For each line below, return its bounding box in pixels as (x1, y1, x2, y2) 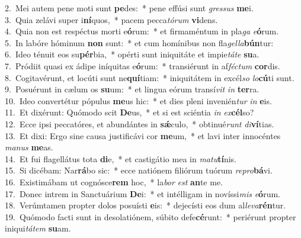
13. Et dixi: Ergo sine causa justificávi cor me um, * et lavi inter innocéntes (5, 129, 281, 141)
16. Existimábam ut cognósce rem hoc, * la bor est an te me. (5, 175, 223, 188)
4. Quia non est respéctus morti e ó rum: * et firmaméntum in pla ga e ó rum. (5, 25, 279, 37)
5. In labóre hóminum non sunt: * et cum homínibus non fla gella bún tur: (5, 36, 274, 49)
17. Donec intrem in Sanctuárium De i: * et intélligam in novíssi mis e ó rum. (5, 187, 280, 200)
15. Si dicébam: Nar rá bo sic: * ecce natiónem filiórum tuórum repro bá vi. (5, 164, 273, 176)
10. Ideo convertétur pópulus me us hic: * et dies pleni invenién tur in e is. (5, 94, 272, 107)
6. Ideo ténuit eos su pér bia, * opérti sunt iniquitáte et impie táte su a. (5, 48, 260, 60)
